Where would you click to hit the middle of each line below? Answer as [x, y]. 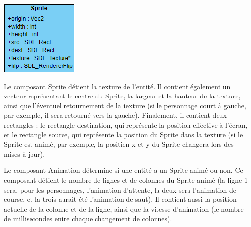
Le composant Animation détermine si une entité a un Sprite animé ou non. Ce [124, 170]
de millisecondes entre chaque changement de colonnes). [88, 218]
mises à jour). [25, 153]
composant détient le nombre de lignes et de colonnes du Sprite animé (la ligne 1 [126, 179]
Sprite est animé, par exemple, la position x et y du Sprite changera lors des [119, 144]
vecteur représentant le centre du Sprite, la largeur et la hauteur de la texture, [122, 96]
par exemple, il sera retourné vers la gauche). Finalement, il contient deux [115, 115]
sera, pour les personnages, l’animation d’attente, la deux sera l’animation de [120, 189]
